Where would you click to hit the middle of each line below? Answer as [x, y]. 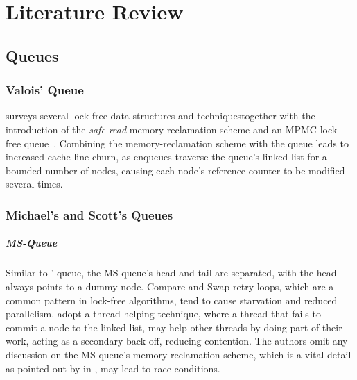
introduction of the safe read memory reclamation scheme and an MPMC [161, 129]
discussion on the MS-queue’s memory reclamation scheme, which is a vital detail [178, 354]
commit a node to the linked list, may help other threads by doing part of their [174, 327]
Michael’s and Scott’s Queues [89, 214]
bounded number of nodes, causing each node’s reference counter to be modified [175, 170]
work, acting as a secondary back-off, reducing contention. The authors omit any [177, 341]
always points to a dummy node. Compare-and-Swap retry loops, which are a [170, 286]
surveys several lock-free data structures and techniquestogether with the [160, 116]
